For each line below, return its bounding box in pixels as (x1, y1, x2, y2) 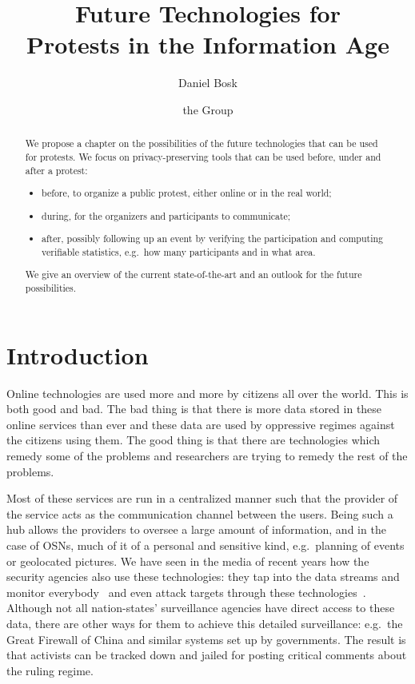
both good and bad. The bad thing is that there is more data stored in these (6, 400, 382, 417)
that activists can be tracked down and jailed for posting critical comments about (6, 646, 407, 663)
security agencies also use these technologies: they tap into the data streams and (6, 568, 400, 585)
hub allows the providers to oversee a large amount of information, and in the (6, 521, 386, 538)
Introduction (6, 338, 149, 371)
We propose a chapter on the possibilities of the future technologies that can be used (25, 137, 378, 150)
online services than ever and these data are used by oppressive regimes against (6, 416, 395, 432)
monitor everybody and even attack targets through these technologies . (6, 583, 366, 600)
